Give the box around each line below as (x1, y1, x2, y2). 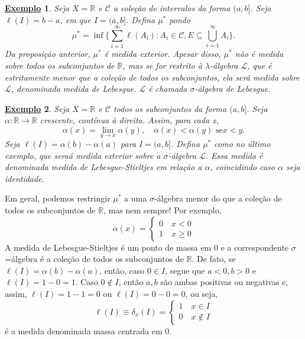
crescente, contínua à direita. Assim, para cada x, (40, 114, 219, 126)
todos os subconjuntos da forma (113, 102, 227, 114)
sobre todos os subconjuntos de (5, 59, 115, 71)
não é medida (235, 47, 284, 60)
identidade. (5, 172, 44, 184)
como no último (214, 137, 271, 150)
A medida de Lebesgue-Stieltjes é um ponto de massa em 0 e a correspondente (5, 241, 289, 253)
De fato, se (197, 252, 236, 265)
